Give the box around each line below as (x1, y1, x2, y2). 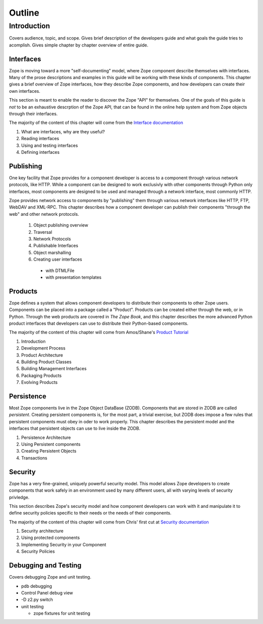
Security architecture (21, 528, 64, 534)
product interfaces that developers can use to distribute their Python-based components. (9, 320, 188, 327)
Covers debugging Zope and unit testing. (9, 574, 92, 580)
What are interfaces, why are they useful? (21, 128, 105, 134)
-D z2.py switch (21, 597, 53, 603)
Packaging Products (21, 373, 62, 378)
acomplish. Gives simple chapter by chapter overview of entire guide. (9, 42, 149, 48)
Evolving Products (21, 379, 58, 385)
